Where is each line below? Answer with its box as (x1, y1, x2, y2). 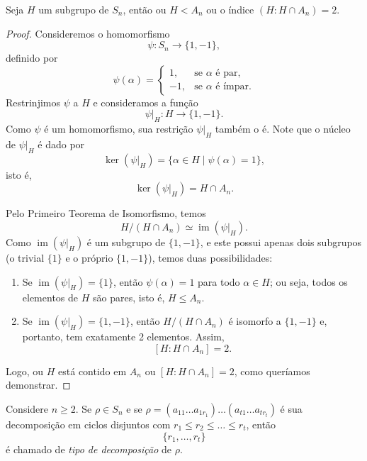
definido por (6, 50, 58, 65)
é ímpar (215, 82, 249, 92)
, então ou (123, 2, 166, 16)
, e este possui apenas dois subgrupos (200, 234, 362, 249)
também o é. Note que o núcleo (215, 121, 351, 136)
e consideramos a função (93, 94, 198, 109)
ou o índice (206, 2, 254, 16)
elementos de (22, 289, 79, 304)
